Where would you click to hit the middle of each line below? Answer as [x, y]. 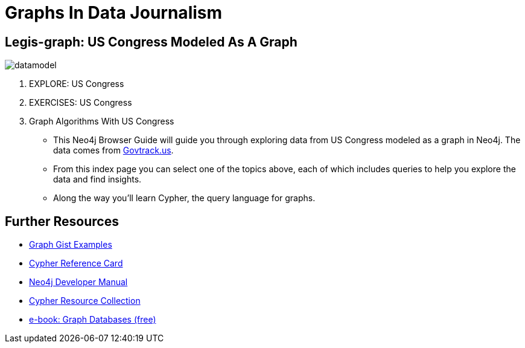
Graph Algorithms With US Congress [102, 121]
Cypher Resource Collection [85, 301]
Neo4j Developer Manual [78, 282]
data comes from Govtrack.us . [113, 150]
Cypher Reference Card [76, 263]
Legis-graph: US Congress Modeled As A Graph [151, 42]
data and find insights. [97, 179]
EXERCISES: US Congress [81, 103]
